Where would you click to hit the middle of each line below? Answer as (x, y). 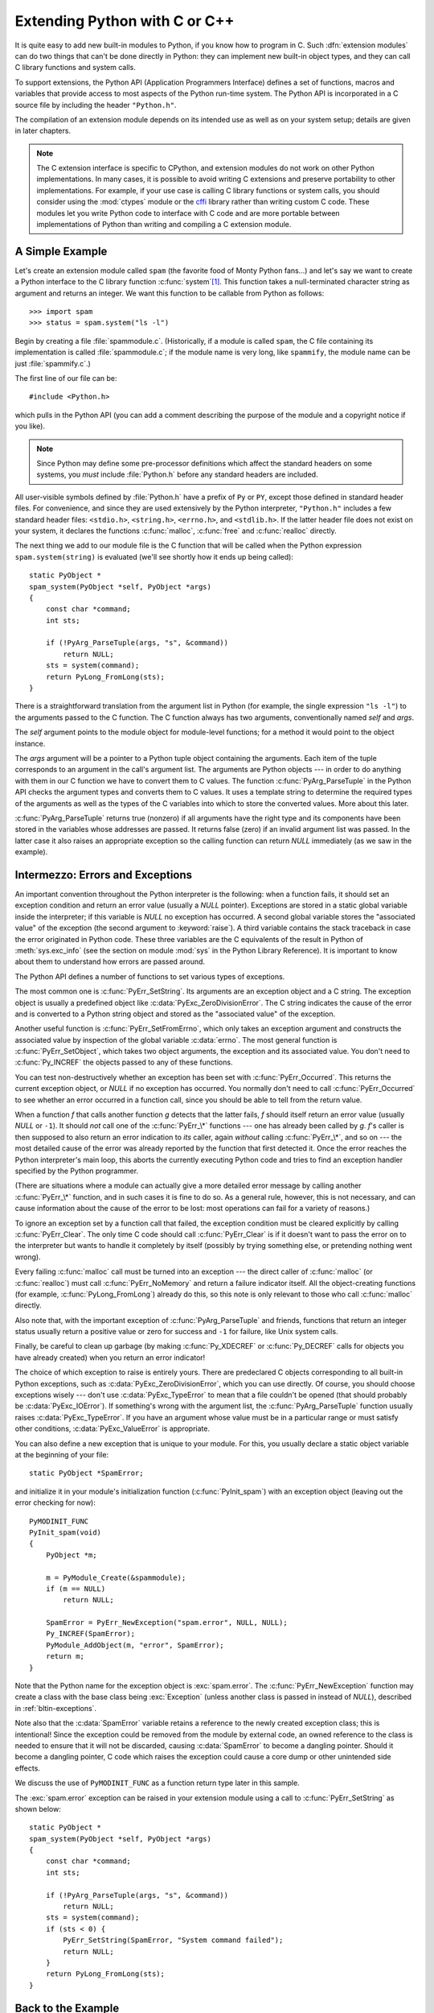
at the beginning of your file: (61, 1454)
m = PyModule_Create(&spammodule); (116, 1577)
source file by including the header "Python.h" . (96, 105)
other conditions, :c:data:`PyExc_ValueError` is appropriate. (113, 1428)
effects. (27, 1768)
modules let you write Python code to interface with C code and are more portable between (188, 213)
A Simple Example (61, 251)
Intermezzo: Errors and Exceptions (104, 875)
